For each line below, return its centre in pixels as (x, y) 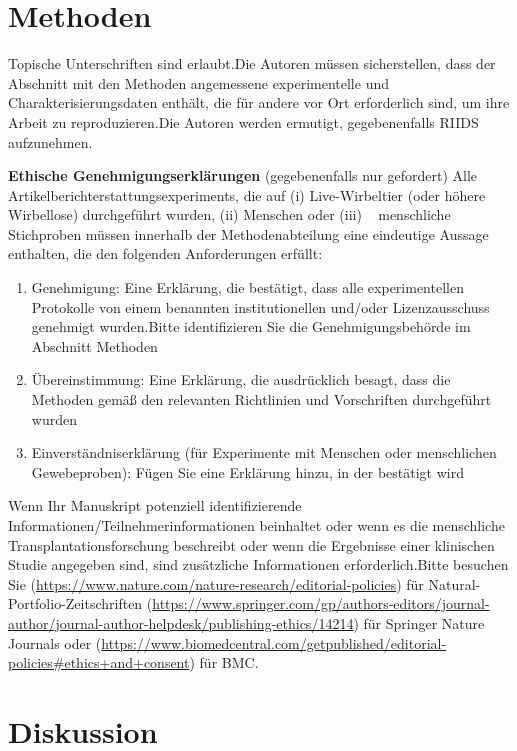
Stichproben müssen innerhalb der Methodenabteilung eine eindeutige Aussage (248, 233)
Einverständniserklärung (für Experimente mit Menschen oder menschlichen (264, 452)
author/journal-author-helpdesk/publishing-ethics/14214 (181, 622)
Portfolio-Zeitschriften (75, 603)
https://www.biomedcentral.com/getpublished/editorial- (274, 642)
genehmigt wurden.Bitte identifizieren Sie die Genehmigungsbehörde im (251, 326)
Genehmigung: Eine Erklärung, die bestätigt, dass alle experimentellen (247, 287)
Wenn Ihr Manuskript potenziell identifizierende (155, 505)
